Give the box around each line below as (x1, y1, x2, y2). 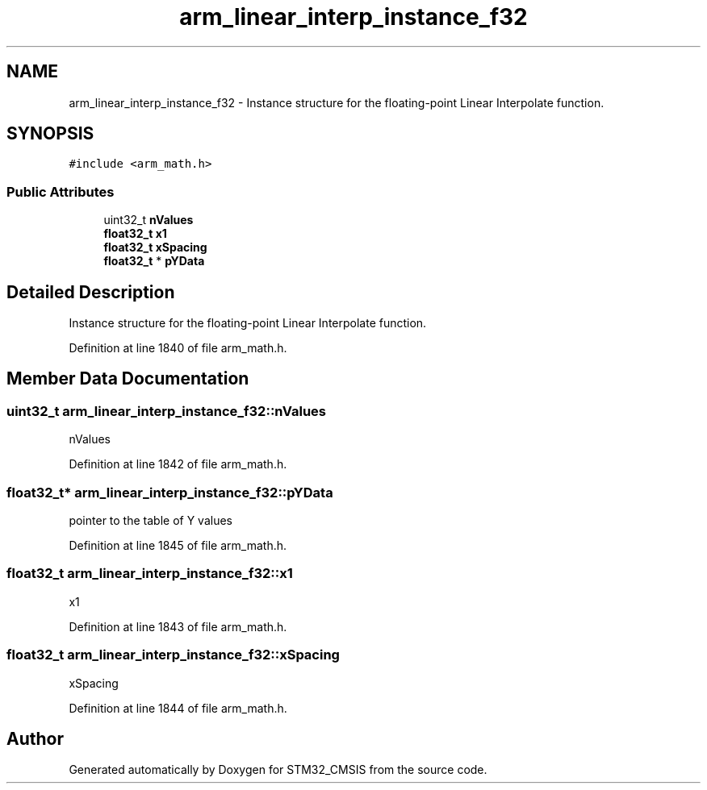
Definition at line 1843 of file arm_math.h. (69, 619, 287, 634)
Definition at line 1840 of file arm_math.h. (69, 341, 287, 355)
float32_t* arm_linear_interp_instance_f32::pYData (6, 484, 333, 501)
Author (6, 728, 64, 749)
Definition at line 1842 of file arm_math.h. (69, 457, 287, 472)
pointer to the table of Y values (69, 513, 232, 527)
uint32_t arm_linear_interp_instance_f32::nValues (6, 402, 326, 419)
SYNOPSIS (6, 123, 94, 144)
